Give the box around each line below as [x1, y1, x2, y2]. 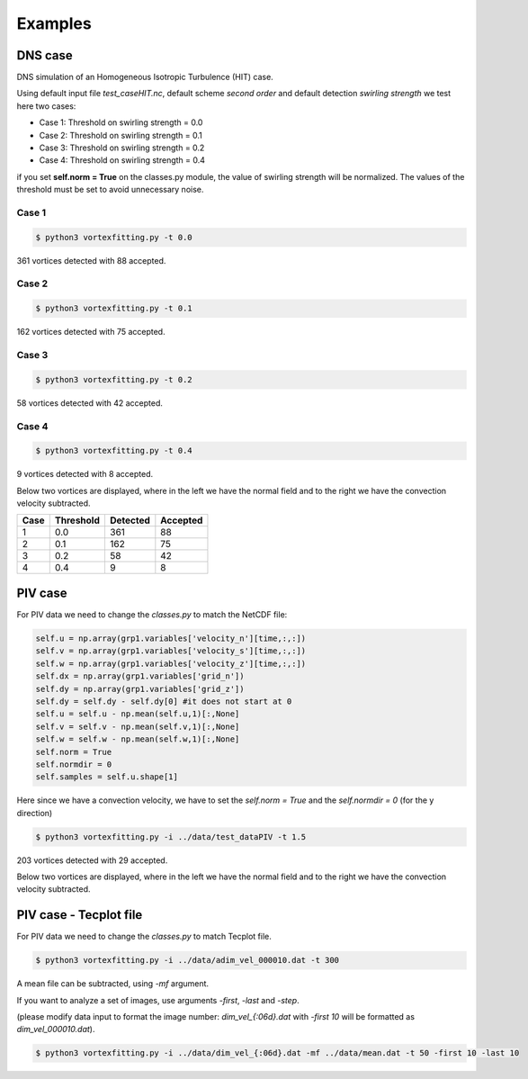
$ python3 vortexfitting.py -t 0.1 [35, 303, 192, 314]
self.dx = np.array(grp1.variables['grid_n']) [35, 671, 245, 681]
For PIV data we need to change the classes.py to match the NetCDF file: [16, 609, 288, 620]
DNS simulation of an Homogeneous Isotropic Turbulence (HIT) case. [16, 72, 273, 83]
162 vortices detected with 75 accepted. [16, 327, 166, 337]
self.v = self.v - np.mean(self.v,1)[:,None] [35, 721, 240, 732]
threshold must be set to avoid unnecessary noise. [16, 184, 204, 195]
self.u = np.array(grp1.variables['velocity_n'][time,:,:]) [35, 633, 307, 643]
